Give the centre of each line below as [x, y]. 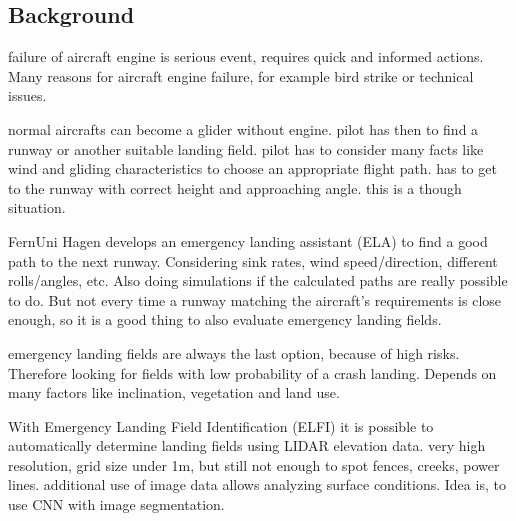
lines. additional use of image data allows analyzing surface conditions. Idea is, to [257, 484]
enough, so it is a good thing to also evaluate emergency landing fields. [225, 319]
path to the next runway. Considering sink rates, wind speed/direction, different [253, 260]
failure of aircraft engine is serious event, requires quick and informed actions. [246, 56]
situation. [37, 207]
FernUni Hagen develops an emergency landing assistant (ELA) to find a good [248, 240]
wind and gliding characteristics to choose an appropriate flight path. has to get [252, 168]
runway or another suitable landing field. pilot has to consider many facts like [246, 148]
